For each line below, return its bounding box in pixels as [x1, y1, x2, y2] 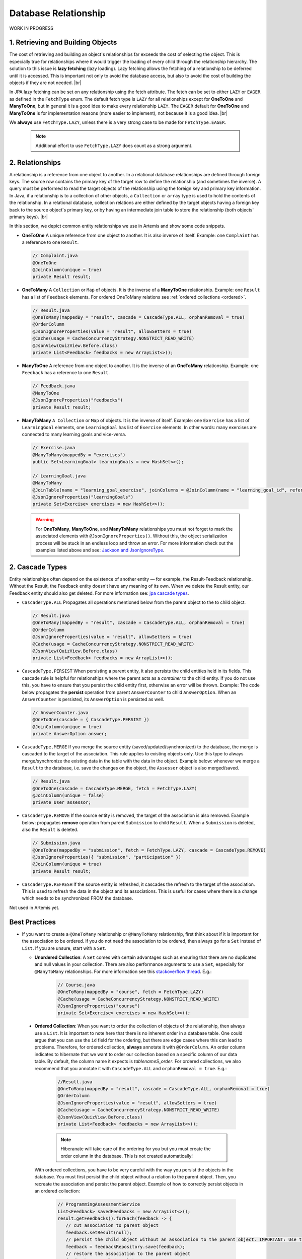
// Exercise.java [32, 445, 75, 451]
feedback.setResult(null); [65, 1229, 132, 1235]
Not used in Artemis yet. [9, 904, 60, 911]
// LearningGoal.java [32, 473, 86, 478]
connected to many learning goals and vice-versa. [22, 431, 126, 438]
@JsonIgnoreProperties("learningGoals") [32, 494, 133, 500]
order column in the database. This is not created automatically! [60, 1153, 193, 1159]
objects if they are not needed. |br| [9, 80, 82, 86]
